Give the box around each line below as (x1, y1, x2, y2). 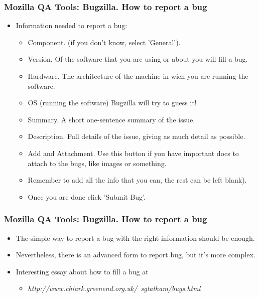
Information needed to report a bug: (16, 20, 127, 31)
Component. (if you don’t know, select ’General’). (28, 37, 181, 47)
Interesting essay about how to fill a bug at (16, 266, 149, 276)
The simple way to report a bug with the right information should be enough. (16, 232, 255, 243)
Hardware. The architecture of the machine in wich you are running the (28, 71, 248, 81)
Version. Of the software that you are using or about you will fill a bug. (28, 54, 248, 64)
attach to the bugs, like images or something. (28, 158, 167, 168)
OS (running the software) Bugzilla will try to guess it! (28, 97, 197, 108)
